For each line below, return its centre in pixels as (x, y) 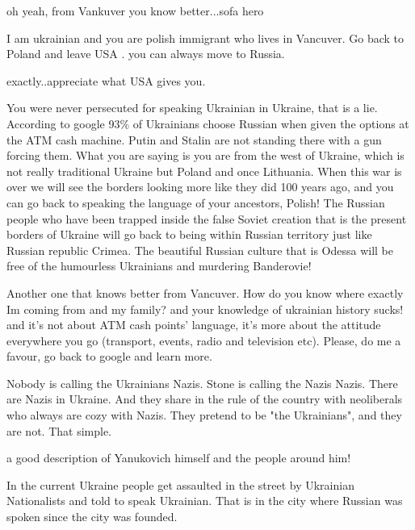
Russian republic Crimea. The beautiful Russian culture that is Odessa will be (200, 250)
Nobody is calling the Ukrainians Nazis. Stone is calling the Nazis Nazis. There (202, 383)
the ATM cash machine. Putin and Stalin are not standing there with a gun (194, 139)
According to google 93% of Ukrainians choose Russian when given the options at (208, 123)
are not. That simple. (59, 430)
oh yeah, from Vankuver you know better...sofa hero (135, 10)
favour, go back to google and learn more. (109, 356)
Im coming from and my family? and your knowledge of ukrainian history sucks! (205, 309)
